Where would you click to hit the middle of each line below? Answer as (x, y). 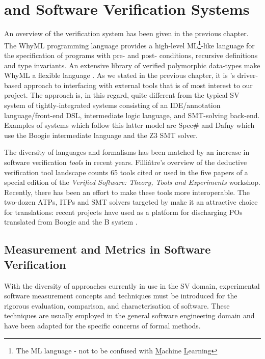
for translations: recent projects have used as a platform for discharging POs (123, 212)
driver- (248, 75)
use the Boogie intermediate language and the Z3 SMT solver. (101, 135)
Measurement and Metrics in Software (108, 249)
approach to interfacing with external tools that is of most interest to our (138, 85)
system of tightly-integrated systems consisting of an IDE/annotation (112, 105)
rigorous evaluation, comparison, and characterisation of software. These (117, 305)
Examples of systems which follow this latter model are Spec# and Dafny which (129, 125)
